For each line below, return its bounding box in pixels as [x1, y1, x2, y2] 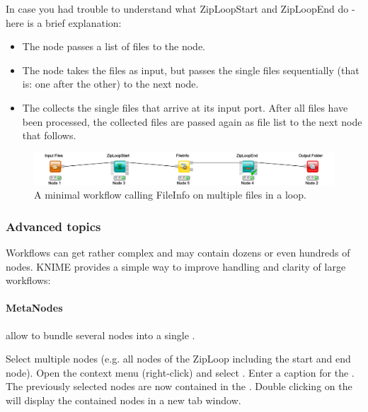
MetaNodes [6, 300, 63, 315]
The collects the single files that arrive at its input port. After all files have [22, 100, 348, 114]
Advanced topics [6, 217, 101, 235]
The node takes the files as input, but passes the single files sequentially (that [22, 62, 360, 77]
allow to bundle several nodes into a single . [6, 327, 195, 342]
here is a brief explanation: [6, 15, 122, 30]
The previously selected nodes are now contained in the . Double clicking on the [6, 379, 352, 394]
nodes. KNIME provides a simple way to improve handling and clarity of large [6, 259, 346, 273]
